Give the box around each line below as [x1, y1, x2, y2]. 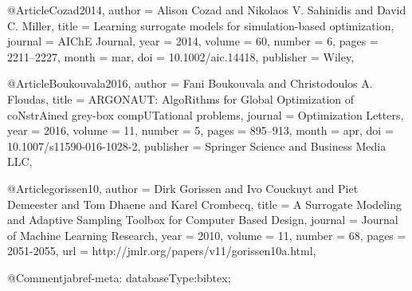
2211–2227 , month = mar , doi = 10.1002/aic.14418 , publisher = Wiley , [7, 48, 355, 65]
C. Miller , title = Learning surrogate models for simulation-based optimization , [7, 17, 394, 33]
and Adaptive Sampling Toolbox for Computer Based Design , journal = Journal [7, 211, 398, 228]
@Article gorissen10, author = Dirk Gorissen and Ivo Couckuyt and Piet [7, 179, 359, 196]
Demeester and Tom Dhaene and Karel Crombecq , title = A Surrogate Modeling [7, 195, 402, 212]
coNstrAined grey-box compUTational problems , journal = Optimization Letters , [7, 106, 404, 123]
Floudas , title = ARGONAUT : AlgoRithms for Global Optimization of [7, 90, 355, 107]
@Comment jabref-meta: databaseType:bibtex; [7, 269, 231, 285]
